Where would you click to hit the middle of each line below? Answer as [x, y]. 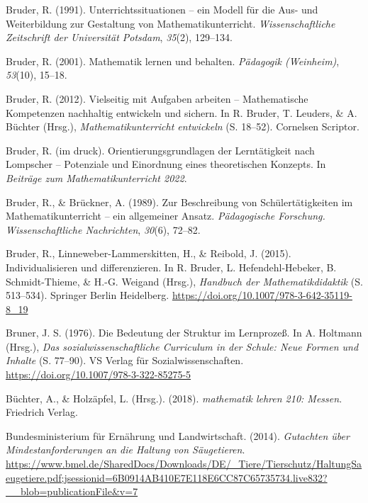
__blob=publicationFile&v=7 [72, 491]
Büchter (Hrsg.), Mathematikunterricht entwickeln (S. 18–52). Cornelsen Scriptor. [183, 126]
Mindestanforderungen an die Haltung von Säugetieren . [126, 450]
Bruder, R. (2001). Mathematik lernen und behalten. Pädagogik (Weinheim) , [173, 61]
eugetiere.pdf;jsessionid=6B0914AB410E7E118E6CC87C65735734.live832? [167, 477]
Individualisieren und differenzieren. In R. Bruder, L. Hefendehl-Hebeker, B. [171, 267]
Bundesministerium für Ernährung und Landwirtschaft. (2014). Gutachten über [178, 435]
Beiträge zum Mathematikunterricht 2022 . [96, 177]
